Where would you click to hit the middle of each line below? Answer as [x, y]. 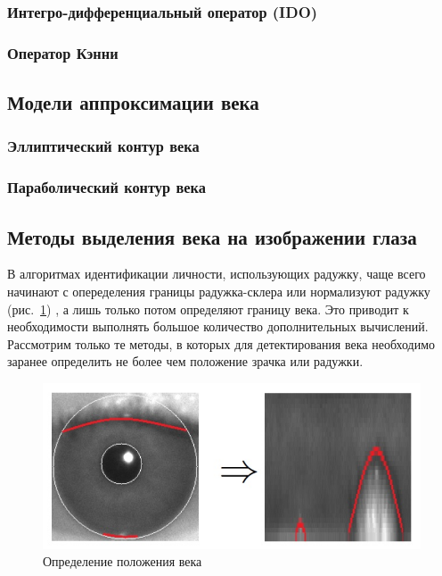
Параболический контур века [106, 187]
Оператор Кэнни [63, 52]
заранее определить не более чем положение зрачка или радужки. [185, 361]
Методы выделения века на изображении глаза [212, 236]
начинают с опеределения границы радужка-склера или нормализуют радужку [219, 291]
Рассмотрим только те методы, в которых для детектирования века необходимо [221, 343]
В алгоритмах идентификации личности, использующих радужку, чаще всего [217, 274]
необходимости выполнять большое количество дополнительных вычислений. [218, 326]
